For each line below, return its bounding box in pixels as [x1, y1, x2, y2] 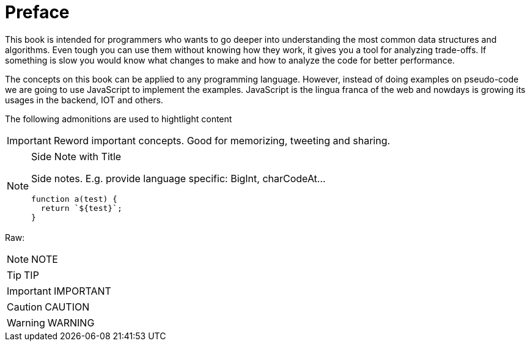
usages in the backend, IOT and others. [5, 94, 163, 105]
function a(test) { [31, 194, 117, 204]
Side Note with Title [31, 150, 122, 163]
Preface [5, 2, 70, 23]
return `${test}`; [40, 203, 122, 213]
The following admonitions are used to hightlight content [5, 113, 232, 124]
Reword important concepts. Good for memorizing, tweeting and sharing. [53, 134, 391, 147]
